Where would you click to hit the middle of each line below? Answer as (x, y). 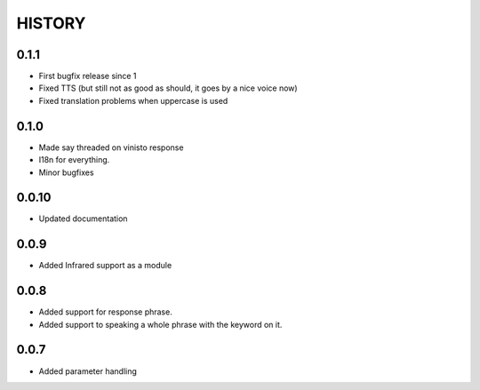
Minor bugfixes (66, 172)
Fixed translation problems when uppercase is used (133, 100)
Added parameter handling (88, 371)
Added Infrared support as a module (105, 266)
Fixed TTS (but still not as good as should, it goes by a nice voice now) (168, 88)
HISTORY (51, 23)
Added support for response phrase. (105, 312)
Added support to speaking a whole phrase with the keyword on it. (160, 324)
